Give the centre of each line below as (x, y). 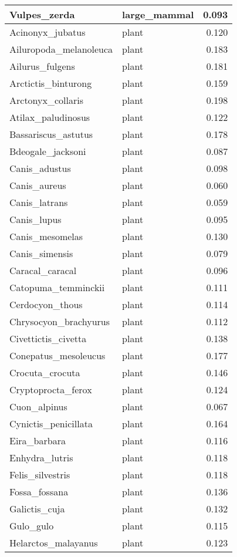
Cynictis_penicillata (51, 423)
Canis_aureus (38, 185)
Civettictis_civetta (48, 338)
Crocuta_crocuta (45, 372)
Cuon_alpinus (38, 406)
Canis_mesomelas (46, 236)
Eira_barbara (38, 440)
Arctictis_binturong (51, 83)
